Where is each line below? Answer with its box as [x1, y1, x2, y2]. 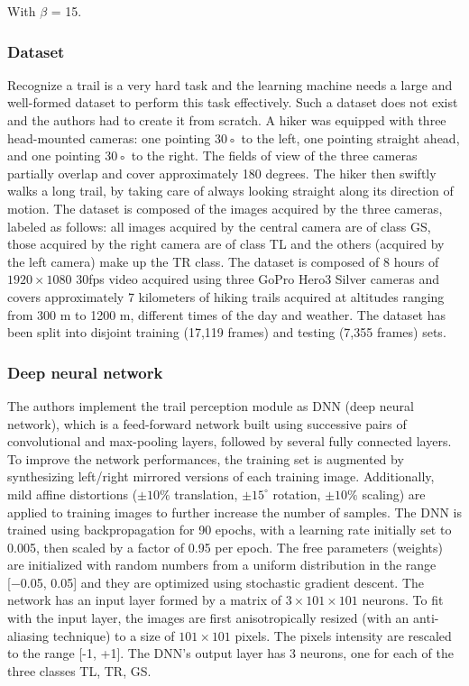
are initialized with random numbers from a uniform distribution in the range [7, 555, 437, 574]
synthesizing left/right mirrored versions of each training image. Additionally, [7, 467, 435, 486]
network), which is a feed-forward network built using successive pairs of [7, 414, 407, 433]
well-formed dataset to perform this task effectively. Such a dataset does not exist [7, 93, 458, 112]
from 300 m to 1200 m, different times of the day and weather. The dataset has [7, 305, 446, 324]
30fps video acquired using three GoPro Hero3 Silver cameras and [76, 270, 440, 288]
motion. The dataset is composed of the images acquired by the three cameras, [7, 198, 443, 217]
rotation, [272, 484, 321, 503]
